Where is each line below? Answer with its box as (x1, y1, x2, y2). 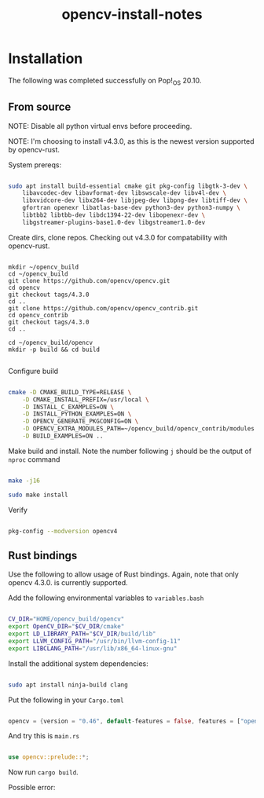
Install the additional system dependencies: (8, 658, 149, 668)
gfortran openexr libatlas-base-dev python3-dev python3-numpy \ (22, 204, 241, 212)
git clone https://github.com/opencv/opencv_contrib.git (8, 304, 199, 312)
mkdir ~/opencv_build (8, 263, 79, 271)
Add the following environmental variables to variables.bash (8, 593, 204, 602)
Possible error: (8, 783, 56, 793)
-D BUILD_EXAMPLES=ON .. (22, 432, 104, 441)
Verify (8, 505, 27, 514)
